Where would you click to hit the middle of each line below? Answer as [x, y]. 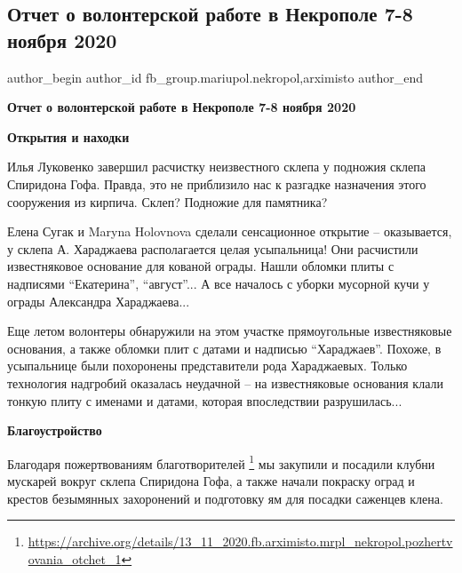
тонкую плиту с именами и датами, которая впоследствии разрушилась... [205, 400]
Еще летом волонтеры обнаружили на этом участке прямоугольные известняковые [230, 331]
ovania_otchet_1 [75, 558]
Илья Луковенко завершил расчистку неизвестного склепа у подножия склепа [216, 167]
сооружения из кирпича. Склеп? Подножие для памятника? [167, 201]
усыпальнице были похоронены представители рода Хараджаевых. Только [207, 366]
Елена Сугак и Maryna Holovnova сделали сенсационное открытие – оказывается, [230, 231]
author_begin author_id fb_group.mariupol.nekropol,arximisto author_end [215, 77]
